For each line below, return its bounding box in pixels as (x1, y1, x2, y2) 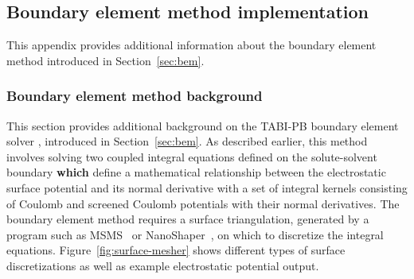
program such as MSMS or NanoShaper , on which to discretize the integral (6, 226, 384, 242)
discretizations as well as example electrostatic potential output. (6, 257, 319, 273)
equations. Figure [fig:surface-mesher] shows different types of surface (6, 242, 346, 258)
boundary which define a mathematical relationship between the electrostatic (6, 164, 386, 180)
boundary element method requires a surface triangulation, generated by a (6, 211, 369, 227)
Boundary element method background (6, 86, 263, 106)
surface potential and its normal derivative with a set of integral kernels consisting (6, 179, 408, 196)
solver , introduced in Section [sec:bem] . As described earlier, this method (6, 133, 368, 149)
